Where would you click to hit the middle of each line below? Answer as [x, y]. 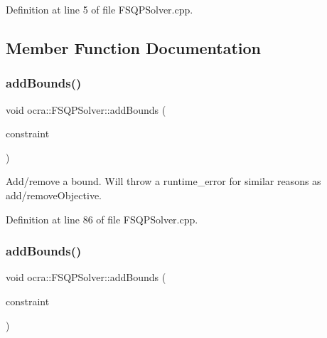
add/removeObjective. [54, 195]
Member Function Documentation [134, 47]
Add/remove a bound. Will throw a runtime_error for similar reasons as [163, 181]
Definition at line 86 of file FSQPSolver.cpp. [102, 219]
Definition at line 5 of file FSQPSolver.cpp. [100, 9]
